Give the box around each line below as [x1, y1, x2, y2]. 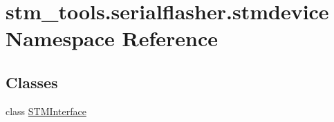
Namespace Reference [6, 24, 218, 52]
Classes [6, 71, 58, 92]
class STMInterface [6, 103, 86, 118]
